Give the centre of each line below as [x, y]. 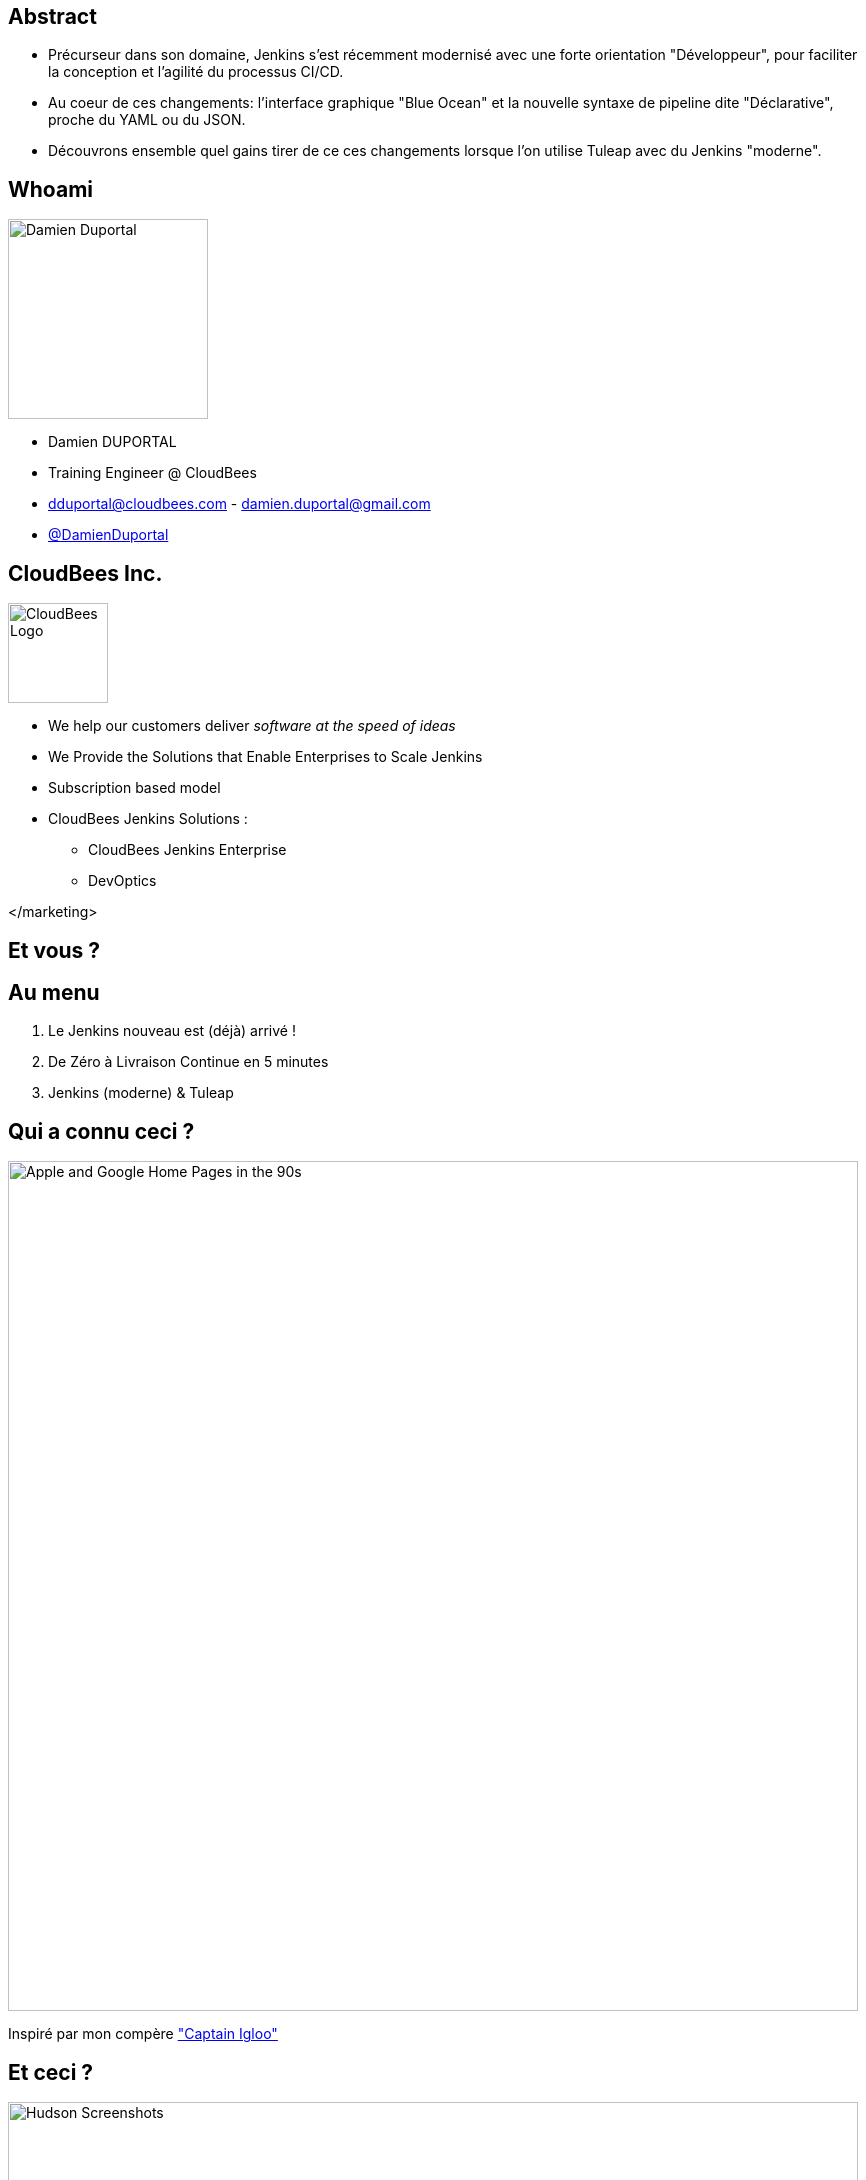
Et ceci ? [51, 2072]
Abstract [52, 16]
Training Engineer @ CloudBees [152, 473]
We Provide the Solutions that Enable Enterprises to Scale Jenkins [265, 757]
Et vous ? [54, 950]
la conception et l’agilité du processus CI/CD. [196, 72]
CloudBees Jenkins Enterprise [187, 850]
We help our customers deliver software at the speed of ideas [252, 726]
